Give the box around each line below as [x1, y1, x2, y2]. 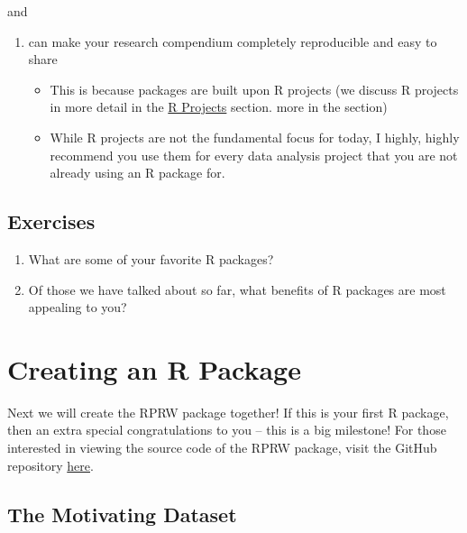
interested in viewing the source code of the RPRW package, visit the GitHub [7, 438, 437, 457]
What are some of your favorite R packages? [28, 249, 274, 268]
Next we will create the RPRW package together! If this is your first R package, [7, 402, 449, 421]
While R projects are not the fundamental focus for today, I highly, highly [50, 127, 460, 146]
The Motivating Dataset [7, 500, 237, 528]
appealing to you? [28, 298, 127, 317]
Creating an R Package [7, 350, 301, 387]
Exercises [7, 207, 96, 235]
